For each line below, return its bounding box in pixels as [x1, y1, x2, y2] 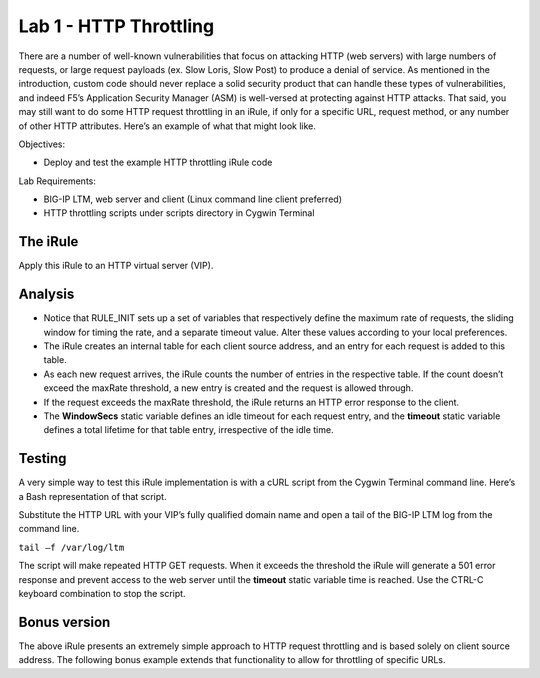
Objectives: [18, 138, 65, 150]
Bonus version [18, 613, 111, 630]
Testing [18, 450, 67, 467]
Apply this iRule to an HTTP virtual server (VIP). [18, 260, 214, 272]
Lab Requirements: [18, 175, 97, 187]
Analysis [18, 286, 75, 303]
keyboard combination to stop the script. [18, 588, 186, 600]
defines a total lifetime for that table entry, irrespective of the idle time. [43, 424, 334, 436]
